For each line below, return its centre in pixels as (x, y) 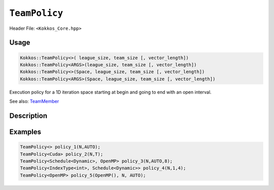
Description (28, 115)
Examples (25, 132)
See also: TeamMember (34, 102)
